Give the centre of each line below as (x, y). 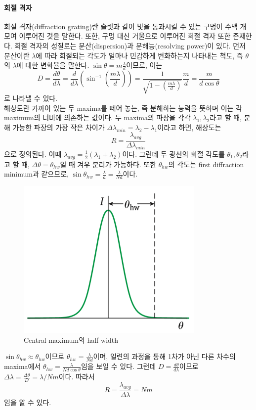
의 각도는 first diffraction (206, 164)
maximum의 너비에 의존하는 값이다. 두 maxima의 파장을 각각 (97, 117)
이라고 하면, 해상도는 (189, 127)
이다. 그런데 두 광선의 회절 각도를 (173, 154)
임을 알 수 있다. (28, 402)
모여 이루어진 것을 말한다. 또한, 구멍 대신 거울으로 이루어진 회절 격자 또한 (117, 36)
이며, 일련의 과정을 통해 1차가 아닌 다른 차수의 (164, 356)
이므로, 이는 (144, 65)
